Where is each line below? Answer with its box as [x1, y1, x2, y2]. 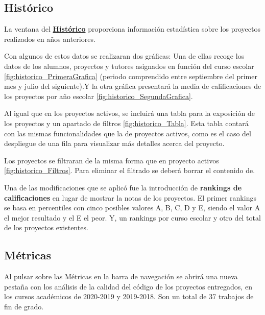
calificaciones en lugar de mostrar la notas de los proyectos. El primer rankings [4, 192, 256, 203]
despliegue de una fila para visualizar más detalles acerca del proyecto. [4, 138, 225, 149]
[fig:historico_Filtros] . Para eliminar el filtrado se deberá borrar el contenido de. [4, 165, 255, 176]
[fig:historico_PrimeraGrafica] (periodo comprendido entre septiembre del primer [4, 70, 257, 81]
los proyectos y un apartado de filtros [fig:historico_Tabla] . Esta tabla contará [4, 117, 249, 128]
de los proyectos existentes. [4, 222, 88, 233]
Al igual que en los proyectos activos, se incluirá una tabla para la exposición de [4, 108, 255, 118]
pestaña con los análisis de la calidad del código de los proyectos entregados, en [4, 281, 252, 292]
